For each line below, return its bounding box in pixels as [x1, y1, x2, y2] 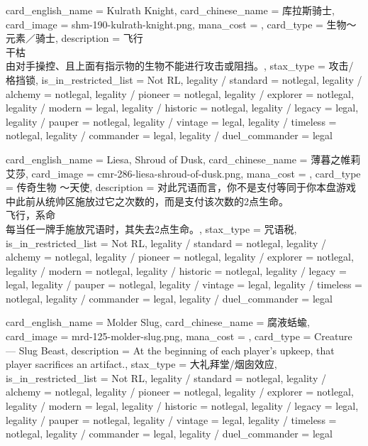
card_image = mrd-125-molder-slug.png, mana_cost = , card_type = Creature [6, 329, 352, 344]
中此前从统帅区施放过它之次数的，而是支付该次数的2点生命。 [6, 193, 289, 208]
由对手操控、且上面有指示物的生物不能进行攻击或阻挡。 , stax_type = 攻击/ [6, 58, 354, 73]
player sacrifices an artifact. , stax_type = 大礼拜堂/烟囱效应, [6, 357, 277, 371]
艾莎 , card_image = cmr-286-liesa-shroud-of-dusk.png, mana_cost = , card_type [6, 165, 361, 180]
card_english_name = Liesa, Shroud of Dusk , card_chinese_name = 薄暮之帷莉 [6, 151, 361, 166]
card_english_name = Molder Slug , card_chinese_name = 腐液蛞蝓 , [6, 315, 310, 330]
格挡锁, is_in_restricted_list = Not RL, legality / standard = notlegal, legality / [6, 72, 362, 87]
